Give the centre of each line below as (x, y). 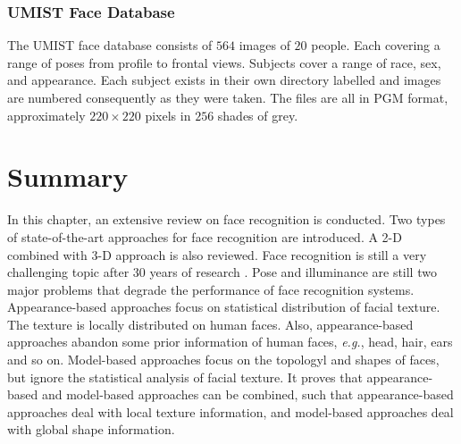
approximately (46, 115)
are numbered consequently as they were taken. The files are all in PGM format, (228, 97)
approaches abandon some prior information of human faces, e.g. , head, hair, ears (230, 342)
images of (264, 45)
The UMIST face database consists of (110, 45)
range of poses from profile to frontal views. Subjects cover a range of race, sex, (224, 62)
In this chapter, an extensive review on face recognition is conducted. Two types (226, 219)
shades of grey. (258, 115)
